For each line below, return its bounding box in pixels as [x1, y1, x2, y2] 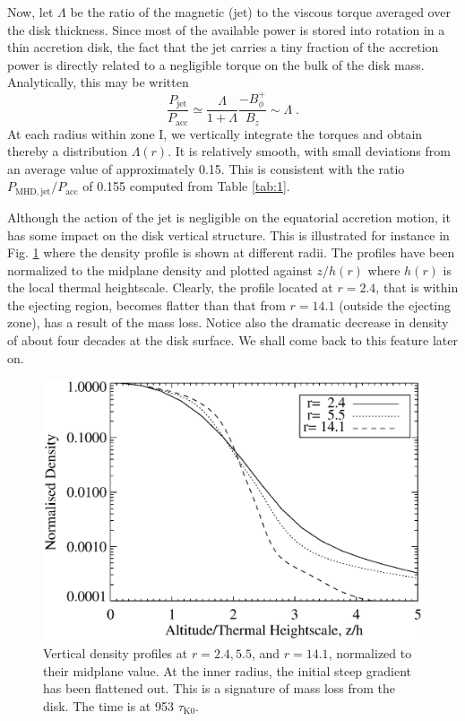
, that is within [375, 278, 459, 297]
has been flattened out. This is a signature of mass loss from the [43, 679, 396, 698]
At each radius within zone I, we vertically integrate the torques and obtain [7, 124, 423, 143]
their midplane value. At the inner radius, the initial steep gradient [43, 661, 412, 680]
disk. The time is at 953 [43, 696, 174, 715]
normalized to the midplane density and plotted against [7, 260, 313, 279]
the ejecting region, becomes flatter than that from [7, 295, 286, 314]
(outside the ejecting [339, 295, 452, 314]
